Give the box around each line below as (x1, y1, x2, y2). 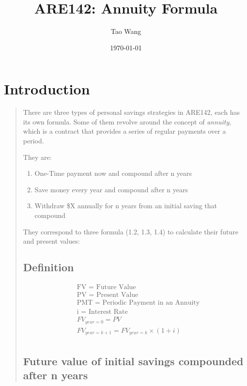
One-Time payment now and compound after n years (34, 168, 192, 178)
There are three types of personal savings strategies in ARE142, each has (23, 107, 240, 117)
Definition (23, 260, 74, 275)
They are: (23, 152, 52, 162)
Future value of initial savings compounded (23, 353, 244, 368)
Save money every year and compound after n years (34, 184, 188, 194)
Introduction (4, 79, 90, 99)
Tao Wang (110, 26, 141, 36)
